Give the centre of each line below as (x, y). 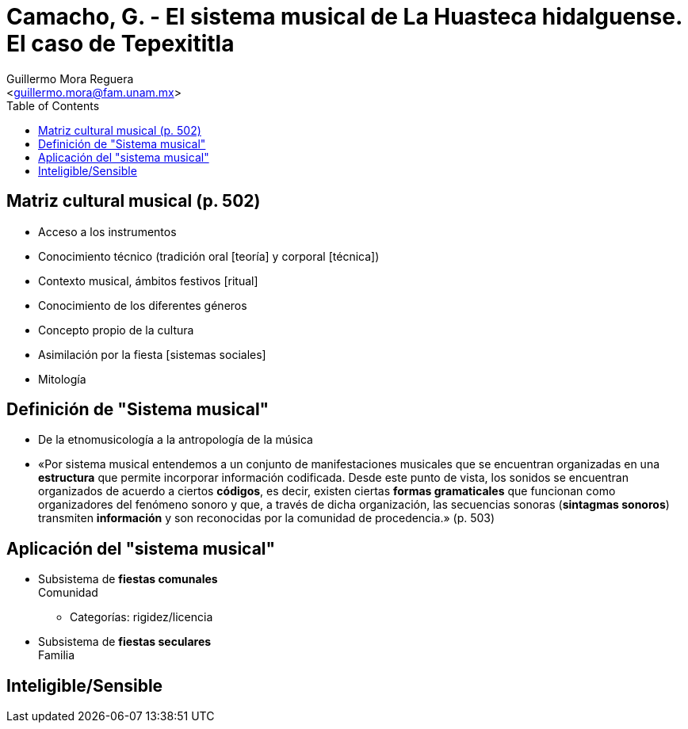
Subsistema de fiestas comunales (128, 579)
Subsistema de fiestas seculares (125, 642)
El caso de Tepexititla (120, 44)
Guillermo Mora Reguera (70, 78)
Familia (57, 655)
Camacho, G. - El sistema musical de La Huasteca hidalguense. (344, 17)
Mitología (62, 379)
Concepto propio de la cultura (116, 330)
